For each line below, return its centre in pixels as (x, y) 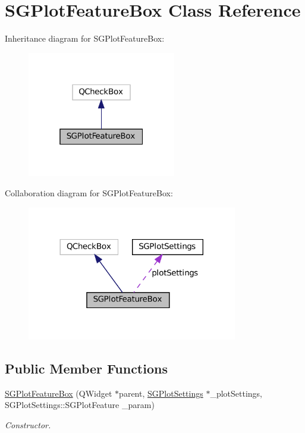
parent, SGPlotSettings (161, 393)
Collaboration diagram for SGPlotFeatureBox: (89, 192)
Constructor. (28, 425)
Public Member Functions (86, 368)
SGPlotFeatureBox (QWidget (59, 393)
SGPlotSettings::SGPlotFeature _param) (80, 405)
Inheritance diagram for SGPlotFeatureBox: (85, 38)
